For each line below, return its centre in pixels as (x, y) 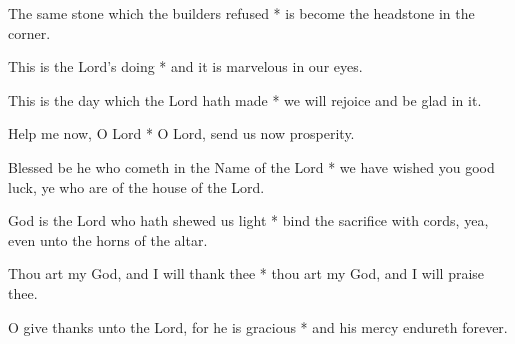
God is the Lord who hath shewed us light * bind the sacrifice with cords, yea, (248, 220)
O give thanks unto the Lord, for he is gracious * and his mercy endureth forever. (258, 326)
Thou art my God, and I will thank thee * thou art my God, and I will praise (246, 273)
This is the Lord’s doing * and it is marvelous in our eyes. (185, 66)
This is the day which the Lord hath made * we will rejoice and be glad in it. (245, 99)
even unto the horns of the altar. (108, 239)
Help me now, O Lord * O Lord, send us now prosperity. (181, 133)
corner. (29, 32)
